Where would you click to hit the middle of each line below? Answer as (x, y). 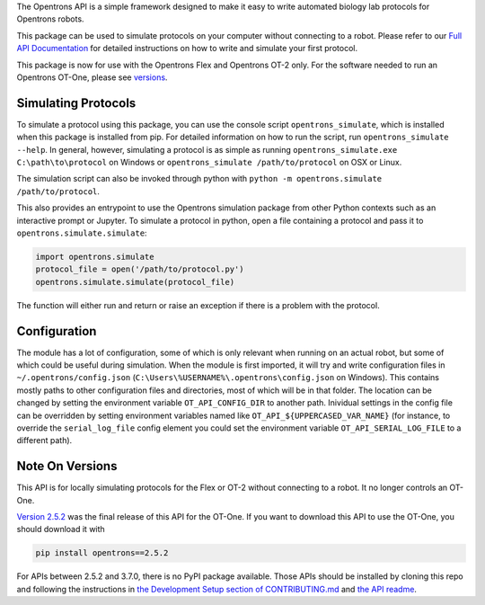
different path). (44, 440)
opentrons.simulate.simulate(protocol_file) (135, 282)
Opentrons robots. (50, 19)
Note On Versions (67, 466)
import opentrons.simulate (95, 257)
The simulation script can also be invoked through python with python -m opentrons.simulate (199, 179)
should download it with (61, 529)
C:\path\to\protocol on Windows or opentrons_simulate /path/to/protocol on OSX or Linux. (209, 163)
